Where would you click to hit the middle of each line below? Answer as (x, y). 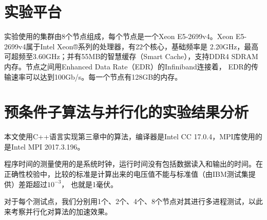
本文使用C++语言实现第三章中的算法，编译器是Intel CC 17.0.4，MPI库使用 (130, 136)
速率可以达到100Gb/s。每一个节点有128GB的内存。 (97, 76)
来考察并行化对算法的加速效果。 (58, 211)
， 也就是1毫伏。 (89, 184)
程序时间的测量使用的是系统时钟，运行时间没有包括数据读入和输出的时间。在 (133, 164)
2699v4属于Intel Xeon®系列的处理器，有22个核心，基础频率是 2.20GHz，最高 (131, 46)
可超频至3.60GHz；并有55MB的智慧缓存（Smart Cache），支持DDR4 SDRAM (131, 56)
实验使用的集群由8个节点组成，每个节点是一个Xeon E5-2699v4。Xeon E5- (126, 36)
